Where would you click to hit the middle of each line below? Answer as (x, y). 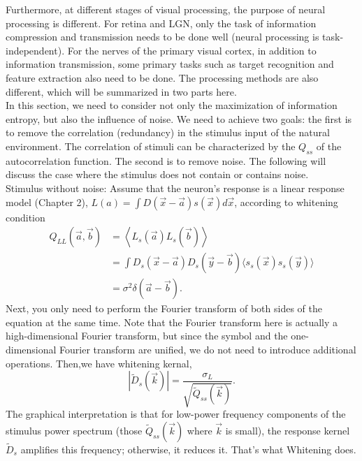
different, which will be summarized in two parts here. (121, 91)
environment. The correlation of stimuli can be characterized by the (151, 146)
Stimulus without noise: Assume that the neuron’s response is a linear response (175, 188)
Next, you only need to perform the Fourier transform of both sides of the (164, 308)
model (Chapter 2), (47, 202)
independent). (35, 50)
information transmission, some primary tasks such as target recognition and (170, 64)
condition (26, 217)
